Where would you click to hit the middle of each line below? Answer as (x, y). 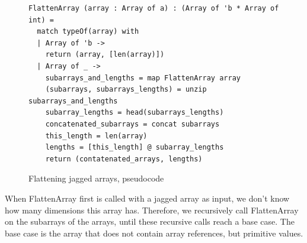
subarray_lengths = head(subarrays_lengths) (135, 113)
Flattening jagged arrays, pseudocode (96, 178)
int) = (41, 20)
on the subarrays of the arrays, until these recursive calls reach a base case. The (150, 221)
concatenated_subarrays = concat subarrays (132, 124)
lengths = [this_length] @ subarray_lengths (135, 148)
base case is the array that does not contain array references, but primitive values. (154, 233)
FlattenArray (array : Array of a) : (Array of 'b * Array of (154, 8)
